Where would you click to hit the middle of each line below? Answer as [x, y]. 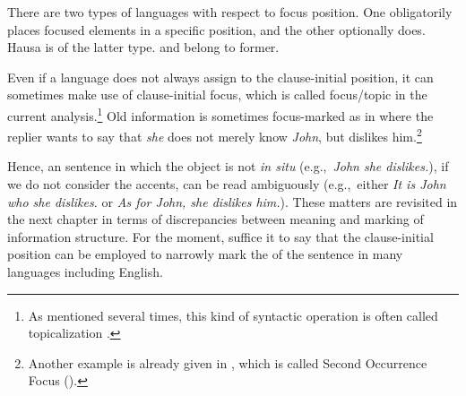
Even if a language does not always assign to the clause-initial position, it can [220, 77]
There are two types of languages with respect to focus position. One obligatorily [230, 12]
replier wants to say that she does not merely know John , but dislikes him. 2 [215, 135]
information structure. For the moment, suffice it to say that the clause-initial [220, 236]
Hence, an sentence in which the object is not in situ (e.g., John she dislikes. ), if [228, 166]
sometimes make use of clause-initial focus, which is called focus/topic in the [217, 95]
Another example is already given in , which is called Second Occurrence [228, 362]
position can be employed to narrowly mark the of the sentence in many [205, 254]
